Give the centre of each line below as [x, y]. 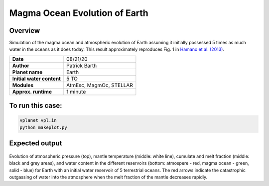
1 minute [76, 92]
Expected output [36, 143]
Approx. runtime [32, 92]
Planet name [27, 72]
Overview [25, 31]
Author [21, 66]
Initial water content [36, 79]
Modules [23, 85]
